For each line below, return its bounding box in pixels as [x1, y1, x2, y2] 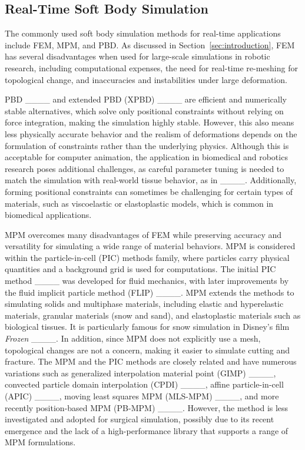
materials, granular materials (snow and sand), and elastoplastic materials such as [5, 309, 301, 321]
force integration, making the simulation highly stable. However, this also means [5, 116, 294, 128]
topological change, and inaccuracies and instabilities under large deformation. [5, 73, 287, 85]
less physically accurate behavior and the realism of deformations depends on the [5, 127, 297, 140]
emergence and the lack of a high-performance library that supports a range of [5, 424, 289, 436]
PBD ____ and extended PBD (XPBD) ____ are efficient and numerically [5, 93, 287, 105]
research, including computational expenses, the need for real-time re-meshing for [5, 61, 298, 74]
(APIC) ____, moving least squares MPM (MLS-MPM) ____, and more [5, 390, 279, 402]
